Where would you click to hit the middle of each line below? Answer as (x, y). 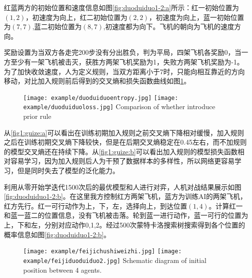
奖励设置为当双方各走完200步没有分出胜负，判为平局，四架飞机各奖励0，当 (123, 52)
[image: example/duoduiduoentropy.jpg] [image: (101, 98)
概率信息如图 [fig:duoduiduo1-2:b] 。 (57, 234)
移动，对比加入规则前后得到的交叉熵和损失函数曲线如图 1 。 (97, 81)
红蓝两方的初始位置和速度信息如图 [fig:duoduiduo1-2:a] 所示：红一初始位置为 (122, 7)
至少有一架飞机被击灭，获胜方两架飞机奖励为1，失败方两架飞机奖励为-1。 (127, 61)
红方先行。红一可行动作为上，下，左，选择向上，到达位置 (95, 205)
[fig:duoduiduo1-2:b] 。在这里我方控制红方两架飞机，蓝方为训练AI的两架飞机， (126, 196)
